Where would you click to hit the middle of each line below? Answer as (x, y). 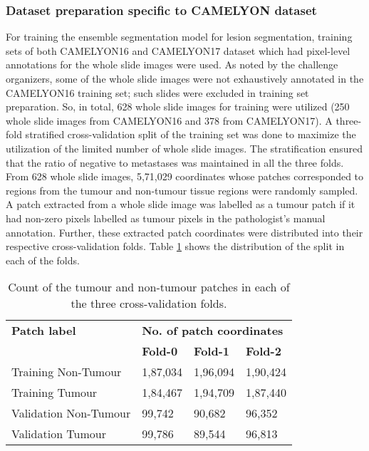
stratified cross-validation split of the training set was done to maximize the (191, 134)
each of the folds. (43, 260)
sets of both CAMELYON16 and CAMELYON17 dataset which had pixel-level (178, 50)
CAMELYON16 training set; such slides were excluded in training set (157, 92)
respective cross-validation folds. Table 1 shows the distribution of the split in (175, 246)
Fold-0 (160, 351)
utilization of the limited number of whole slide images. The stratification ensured (184, 148)
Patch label (44, 331)
